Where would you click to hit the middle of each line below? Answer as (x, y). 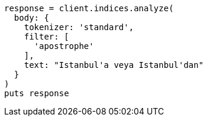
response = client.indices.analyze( (89, 8)
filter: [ (46, 37)
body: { (31, 18)
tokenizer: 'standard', (79, 27)
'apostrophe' (64, 46)
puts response (37, 93)
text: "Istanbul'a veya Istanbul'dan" (114, 65)
